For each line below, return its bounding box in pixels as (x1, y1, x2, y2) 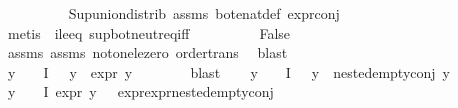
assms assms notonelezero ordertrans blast (7, 42, 288, 63)
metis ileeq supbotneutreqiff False (7, 22, 291, 43)
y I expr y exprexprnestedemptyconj (7, 81, 274, 102)
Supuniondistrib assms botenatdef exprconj (68, 3, 340, 23)
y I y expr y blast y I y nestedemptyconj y (7, 61, 450, 82)
